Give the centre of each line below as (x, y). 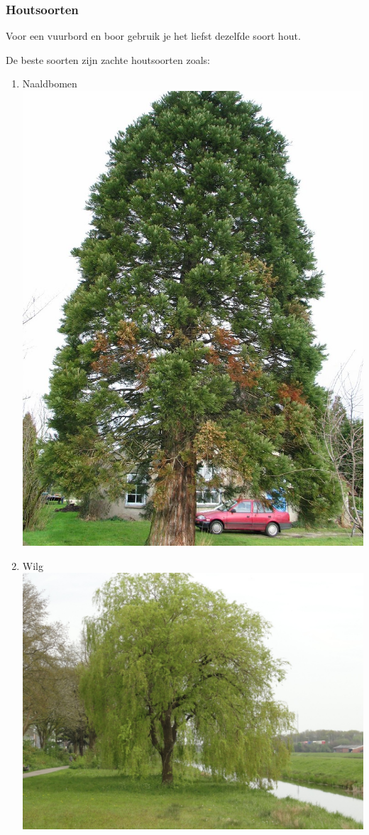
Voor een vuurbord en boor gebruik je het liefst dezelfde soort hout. (153, 36)
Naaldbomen (50, 83)
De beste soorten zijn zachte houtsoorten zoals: (108, 59)
